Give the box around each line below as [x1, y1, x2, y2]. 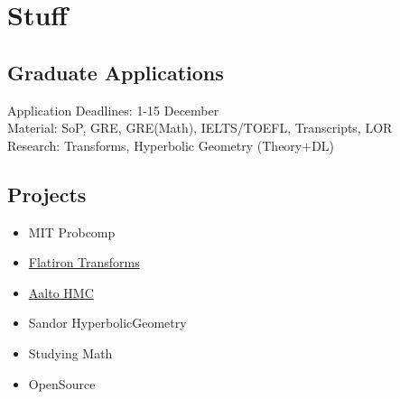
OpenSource [28, 374, 96, 393]
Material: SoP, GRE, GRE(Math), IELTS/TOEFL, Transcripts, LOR [7, 118, 393, 137]
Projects [7, 180, 87, 208]
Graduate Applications [7, 58, 224, 86]
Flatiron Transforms [28, 253, 140, 272]
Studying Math [28, 343, 113, 362]
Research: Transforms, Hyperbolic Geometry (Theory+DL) [7, 135, 335, 154]
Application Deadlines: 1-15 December [7, 100, 219, 119]
